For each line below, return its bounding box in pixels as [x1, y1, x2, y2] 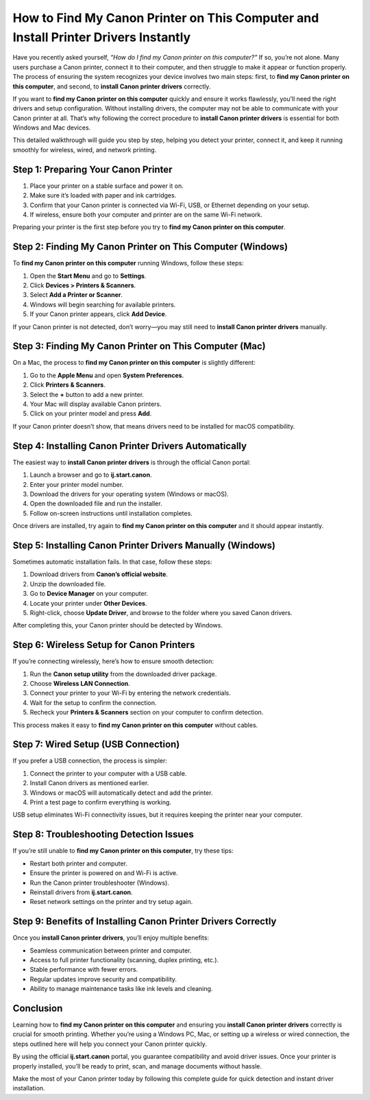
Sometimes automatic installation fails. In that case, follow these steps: [12, 558, 212, 566]
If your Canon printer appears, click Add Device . [29, 310, 167, 318]
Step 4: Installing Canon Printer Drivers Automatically [12, 440, 247, 452]
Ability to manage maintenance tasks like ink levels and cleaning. [29, 985, 213, 993]
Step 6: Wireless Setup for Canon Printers [12, 639, 195, 651]
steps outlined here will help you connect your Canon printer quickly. [12, 1040, 207, 1048]
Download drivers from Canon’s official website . [29, 570, 168, 579]
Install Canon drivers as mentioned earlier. [29, 779, 149, 787]
